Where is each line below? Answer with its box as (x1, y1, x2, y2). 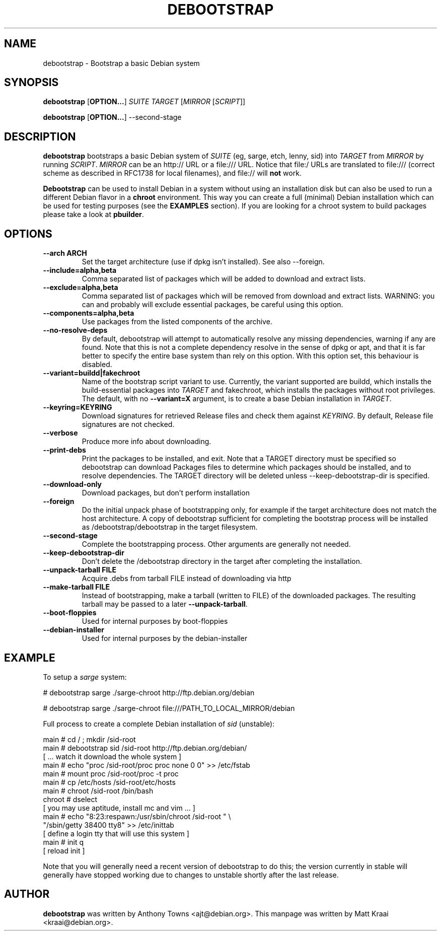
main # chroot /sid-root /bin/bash (43, 786, 154, 795)
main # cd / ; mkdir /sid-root (43, 735, 136, 744)
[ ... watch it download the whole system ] (43, 752, 182, 761)
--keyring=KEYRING (43, 403, 112, 412)
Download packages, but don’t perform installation (82, 488, 250, 497)
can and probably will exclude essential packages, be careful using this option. (82, 300, 343, 309)
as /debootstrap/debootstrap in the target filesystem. (82, 523, 258, 532)
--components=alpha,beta (43, 309, 134, 318)
